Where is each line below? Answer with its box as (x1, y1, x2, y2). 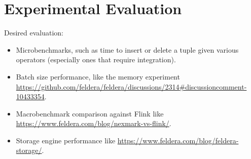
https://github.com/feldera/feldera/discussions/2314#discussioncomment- (16, 81, 247, 92)
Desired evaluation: (4, 27, 63, 38)
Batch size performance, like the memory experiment (16, 71, 180, 82)
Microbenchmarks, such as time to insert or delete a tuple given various (16, 44, 239, 55)
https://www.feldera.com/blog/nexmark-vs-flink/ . (16, 118, 171, 129)
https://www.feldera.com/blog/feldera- (117, 135, 239, 145)
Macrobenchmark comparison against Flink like (16, 108, 164, 118)
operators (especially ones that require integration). (16, 54, 176, 65)
